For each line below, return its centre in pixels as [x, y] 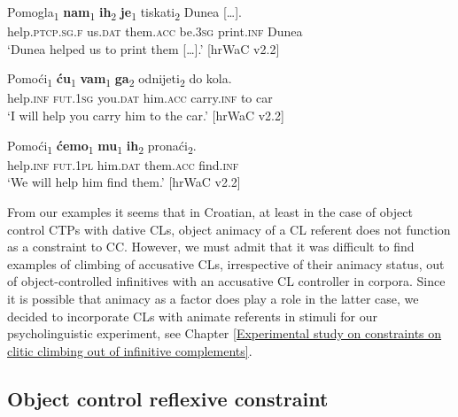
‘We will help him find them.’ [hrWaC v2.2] [124, 182]
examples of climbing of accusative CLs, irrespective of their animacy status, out [226, 263]
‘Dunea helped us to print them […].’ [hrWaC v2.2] [144, 48]
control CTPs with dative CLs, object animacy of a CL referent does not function [229, 229]
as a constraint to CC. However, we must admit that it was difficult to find [211, 247]
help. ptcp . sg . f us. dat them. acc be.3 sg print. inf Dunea [155, 31]
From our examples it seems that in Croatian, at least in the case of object [210, 211]
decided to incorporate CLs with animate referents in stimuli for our [192, 316]
